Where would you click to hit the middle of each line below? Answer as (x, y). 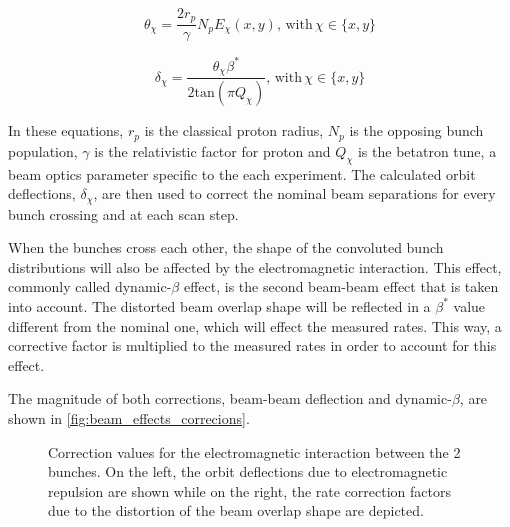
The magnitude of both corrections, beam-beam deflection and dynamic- (230, 398)
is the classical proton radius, (234, 130)
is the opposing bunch (416, 130)
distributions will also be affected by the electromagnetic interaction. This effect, (255, 266)
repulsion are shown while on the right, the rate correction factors (250, 490)
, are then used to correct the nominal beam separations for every (294, 193)
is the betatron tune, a (427, 150)
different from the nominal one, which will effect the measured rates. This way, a (255, 325)
